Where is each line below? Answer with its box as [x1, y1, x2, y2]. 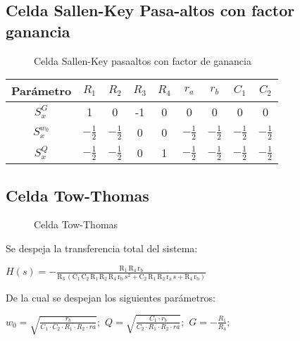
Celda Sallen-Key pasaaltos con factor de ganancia [34, 53, 251, 68]
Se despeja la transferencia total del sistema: [6, 240, 198, 255]
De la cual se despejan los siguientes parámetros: [6, 290, 215, 304]
